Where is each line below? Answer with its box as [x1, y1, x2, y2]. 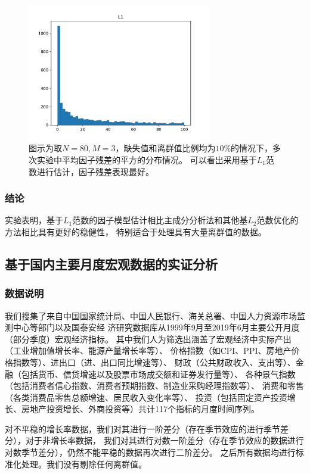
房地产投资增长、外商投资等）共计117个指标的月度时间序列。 [21, 403, 259, 415]
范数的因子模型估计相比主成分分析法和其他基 [72, 214, 248, 226]
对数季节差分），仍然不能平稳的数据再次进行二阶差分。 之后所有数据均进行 [5, 446, 296, 459]
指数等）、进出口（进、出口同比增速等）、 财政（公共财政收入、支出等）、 [13, 355, 296, 368]
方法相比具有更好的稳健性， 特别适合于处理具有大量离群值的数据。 [5, 225, 266, 238]
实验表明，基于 [5, 214, 63, 226]
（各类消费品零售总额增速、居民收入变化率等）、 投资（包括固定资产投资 [5, 391, 287, 403]
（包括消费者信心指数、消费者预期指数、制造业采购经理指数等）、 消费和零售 [5, 379, 304, 392]
